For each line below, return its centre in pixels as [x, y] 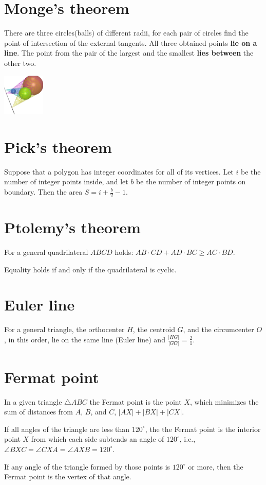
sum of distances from [39, 412]
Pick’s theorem [58, 146]
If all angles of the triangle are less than [67, 429]
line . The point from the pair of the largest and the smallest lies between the [129, 53]
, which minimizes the [224, 401]
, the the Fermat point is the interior [203, 429]
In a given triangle [33, 401]
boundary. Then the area [43, 192]
